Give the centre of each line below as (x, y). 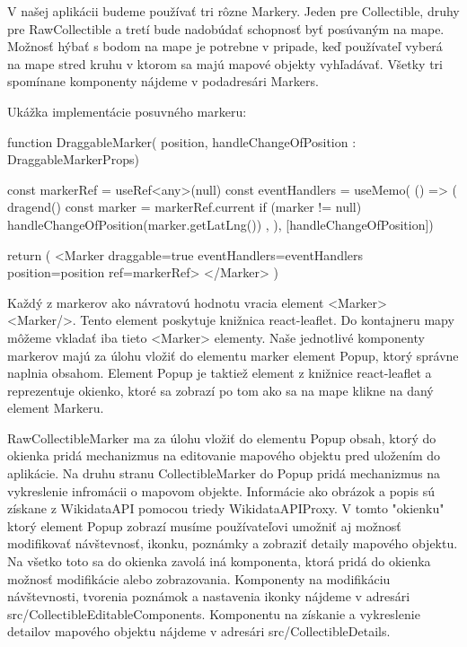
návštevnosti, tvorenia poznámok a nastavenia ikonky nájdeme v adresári (209, 596)
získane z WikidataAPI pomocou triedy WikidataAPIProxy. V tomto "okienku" (226, 508)
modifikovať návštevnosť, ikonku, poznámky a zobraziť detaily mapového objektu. (233, 543)
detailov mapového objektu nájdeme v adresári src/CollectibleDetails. (199, 631)
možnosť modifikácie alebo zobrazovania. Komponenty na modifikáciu (199, 578)
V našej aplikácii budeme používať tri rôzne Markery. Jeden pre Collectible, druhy (233, 11)
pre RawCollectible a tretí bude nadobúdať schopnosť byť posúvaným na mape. (226, 28)
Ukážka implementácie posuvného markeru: (127, 111)
